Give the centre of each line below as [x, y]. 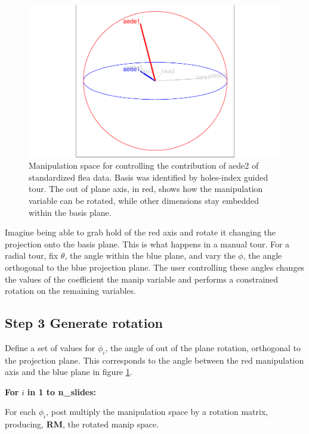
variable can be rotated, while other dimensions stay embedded [144, 200]
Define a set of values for [50, 347]
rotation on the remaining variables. [70, 291]
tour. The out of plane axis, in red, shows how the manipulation [146, 189]
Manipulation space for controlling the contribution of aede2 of [144, 165]
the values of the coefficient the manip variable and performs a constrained [142, 279]
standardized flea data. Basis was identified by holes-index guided [149, 177]
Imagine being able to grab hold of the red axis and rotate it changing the [140, 232]
